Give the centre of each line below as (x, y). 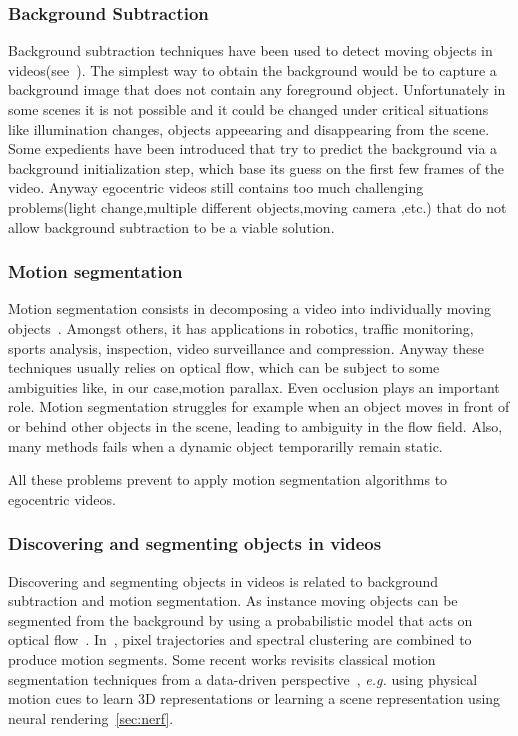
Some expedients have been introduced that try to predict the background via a (253, 148)
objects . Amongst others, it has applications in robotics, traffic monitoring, (241, 327)
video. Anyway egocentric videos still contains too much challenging (216, 187)
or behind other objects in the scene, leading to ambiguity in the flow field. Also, (255, 425)
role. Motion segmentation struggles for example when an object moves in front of (259, 406)
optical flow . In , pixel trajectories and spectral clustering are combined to (240, 639)
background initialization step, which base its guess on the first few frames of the (256, 167)
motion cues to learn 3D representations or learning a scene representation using (254, 698)
